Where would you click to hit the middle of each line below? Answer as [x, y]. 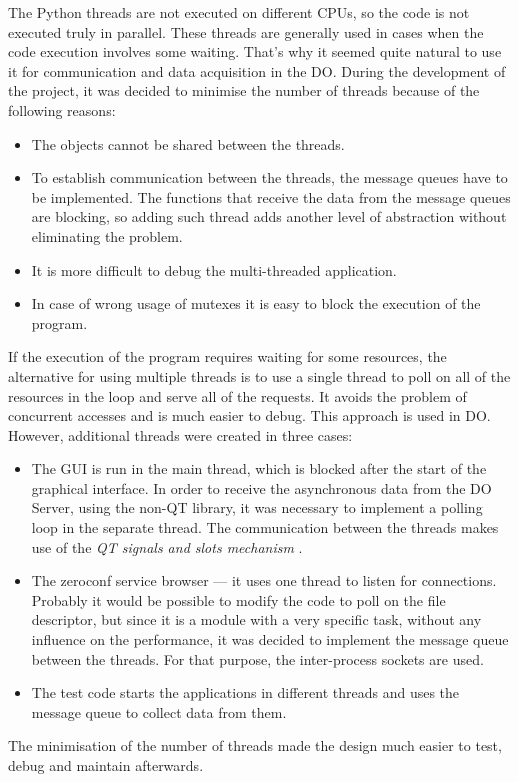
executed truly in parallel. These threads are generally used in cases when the [246, 31]
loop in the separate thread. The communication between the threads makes [265, 527]
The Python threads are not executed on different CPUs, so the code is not [239, 12]
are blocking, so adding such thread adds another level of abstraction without [269, 216]
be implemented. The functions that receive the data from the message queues [271, 196]
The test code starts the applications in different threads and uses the [245, 692]
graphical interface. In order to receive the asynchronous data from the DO [261, 487]
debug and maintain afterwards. [106, 765]
